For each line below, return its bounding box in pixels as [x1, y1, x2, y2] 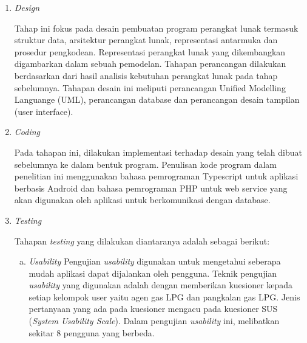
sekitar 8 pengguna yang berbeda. [29, 326, 155, 339]
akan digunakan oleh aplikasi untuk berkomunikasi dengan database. [14, 193, 271, 206]
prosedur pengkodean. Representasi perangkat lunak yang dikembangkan [14, 45, 286, 58]
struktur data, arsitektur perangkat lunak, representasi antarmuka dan [14, 33, 278, 46]
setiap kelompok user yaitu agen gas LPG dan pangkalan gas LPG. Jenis [29, 290, 300, 303]
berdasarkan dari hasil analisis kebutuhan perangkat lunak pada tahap [14, 69, 278, 81]
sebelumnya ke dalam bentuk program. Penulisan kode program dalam [14, 158, 277, 170]
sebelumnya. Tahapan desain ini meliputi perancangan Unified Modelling [14, 81, 286, 94]
